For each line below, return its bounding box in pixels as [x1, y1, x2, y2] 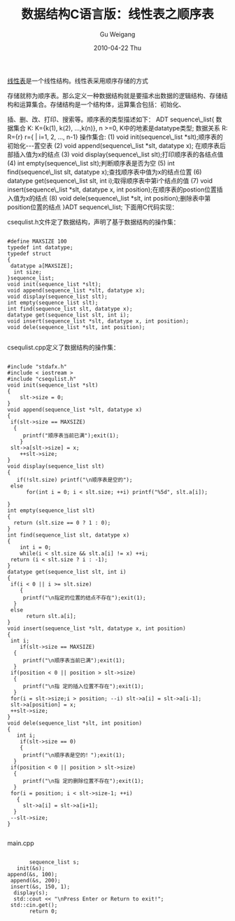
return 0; [29, 908, 58, 915]
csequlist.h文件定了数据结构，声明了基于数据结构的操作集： [7, 217, 180, 226]
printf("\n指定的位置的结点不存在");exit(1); [22, 594, 146, 601]
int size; [13, 268, 42, 276]
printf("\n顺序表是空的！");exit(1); [22, 751, 126, 758]
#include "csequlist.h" [7, 375, 77, 382]
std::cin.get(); [10, 901, 58, 908]
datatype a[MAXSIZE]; [10, 262, 73, 269]
